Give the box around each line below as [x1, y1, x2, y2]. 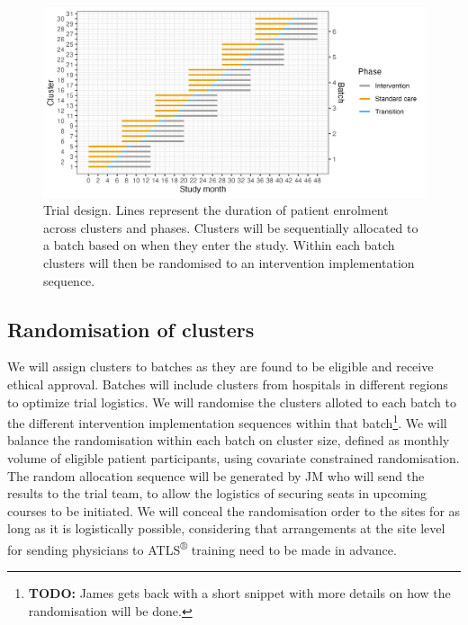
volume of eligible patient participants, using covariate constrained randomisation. [7, 448, 460, 467]
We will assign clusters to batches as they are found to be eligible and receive [7, 357, 434, 376]
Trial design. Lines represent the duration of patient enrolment [43, 201, 389, 219]
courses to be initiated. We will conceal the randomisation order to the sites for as [7, 501, 461, 520]
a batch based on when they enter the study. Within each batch [43, 236, 395, 254]
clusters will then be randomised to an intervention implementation [43, 253, 415, 272]
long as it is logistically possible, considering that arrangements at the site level [7, 519, 445, 538]
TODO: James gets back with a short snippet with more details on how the [28, 584, 451, 603]
